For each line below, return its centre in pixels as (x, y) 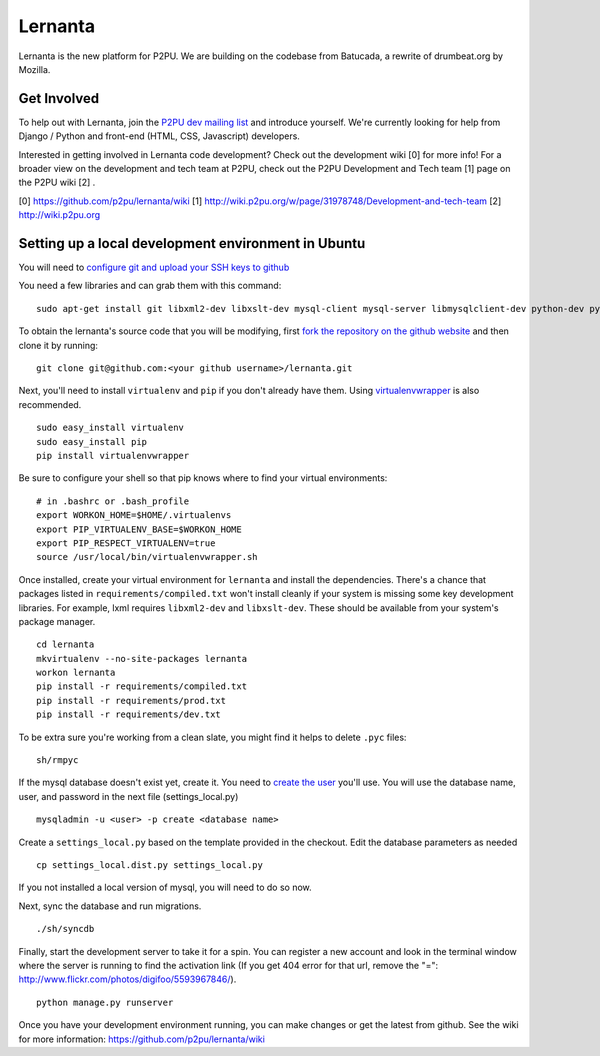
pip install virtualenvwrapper (113, 455)
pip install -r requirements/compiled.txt (142, 686)
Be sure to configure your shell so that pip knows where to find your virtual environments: (203, 478)
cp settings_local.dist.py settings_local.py (150, 864)
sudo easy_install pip (92, 441)
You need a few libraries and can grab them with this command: (150, 286)
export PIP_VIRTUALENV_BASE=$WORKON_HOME (139, 529)
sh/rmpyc (57, 760)
